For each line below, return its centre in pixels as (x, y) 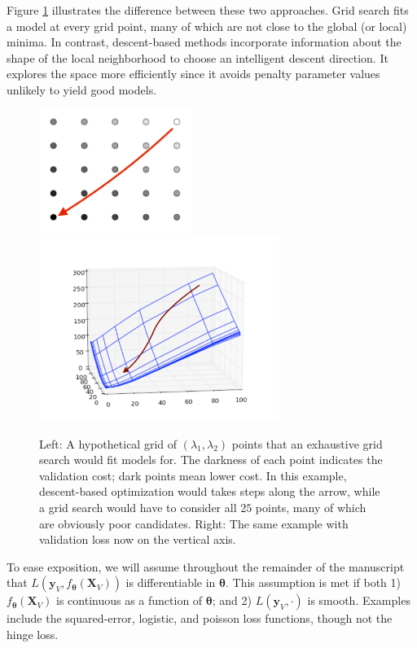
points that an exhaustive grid (307, 443)
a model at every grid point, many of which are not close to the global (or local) (207, 26)
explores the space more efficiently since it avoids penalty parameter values (193, 74)
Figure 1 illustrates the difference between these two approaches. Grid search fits (208, 10)
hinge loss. (33, 635)
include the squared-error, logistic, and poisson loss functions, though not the (200, 618)
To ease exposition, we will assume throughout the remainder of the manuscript (206, 566)
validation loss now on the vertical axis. (138, 539)
